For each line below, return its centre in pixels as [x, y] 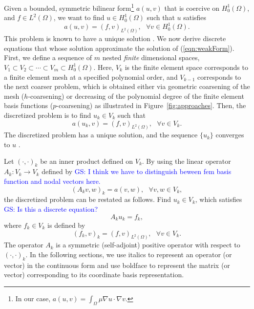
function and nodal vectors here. [52, 181]
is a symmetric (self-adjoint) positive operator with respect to [148, 245]
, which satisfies [219, 199]
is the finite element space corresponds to [186, 67]
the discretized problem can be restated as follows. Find [88, 199]
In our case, [33, 298]
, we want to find [79, 17]
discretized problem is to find [48, 115]
